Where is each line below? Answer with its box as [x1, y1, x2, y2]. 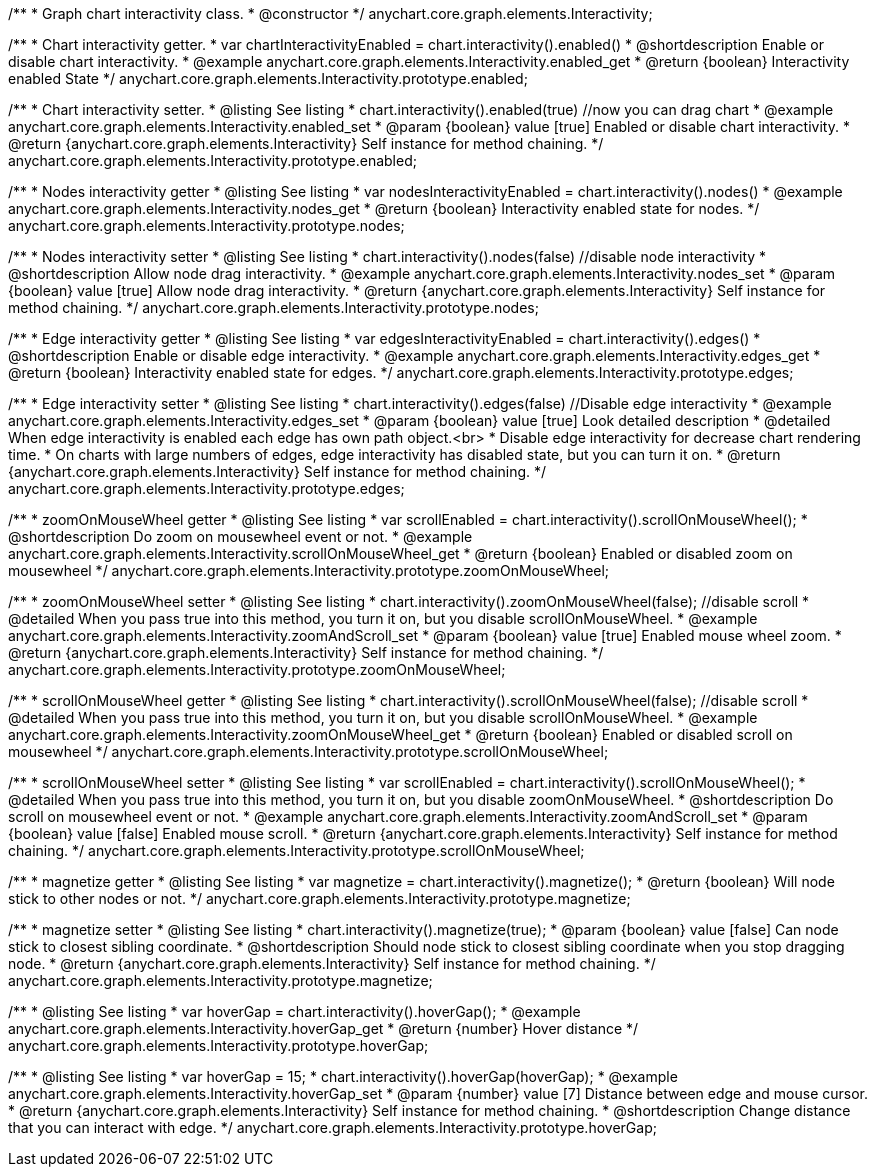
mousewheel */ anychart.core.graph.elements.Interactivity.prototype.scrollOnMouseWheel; [8, 743, 609, 760]
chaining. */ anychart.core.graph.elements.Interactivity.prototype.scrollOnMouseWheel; [8, 842, 585, 859]
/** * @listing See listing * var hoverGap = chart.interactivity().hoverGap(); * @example [8, 1003, 581, 1020]
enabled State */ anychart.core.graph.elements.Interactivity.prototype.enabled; [8, 70, 528, 87]
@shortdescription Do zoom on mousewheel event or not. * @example [8, 528, 473, 545]
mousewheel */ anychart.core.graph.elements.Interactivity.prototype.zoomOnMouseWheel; [8, 562, 610, 579]
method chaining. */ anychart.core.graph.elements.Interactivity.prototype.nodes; [8, 299, 539, 316]
